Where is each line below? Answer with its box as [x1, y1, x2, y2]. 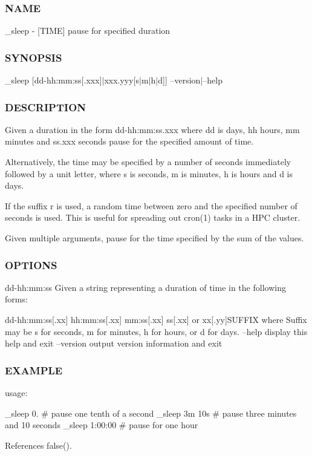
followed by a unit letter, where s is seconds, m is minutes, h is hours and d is [5, 167, 293, 180]
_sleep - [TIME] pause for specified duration [5, 24, 171, 37]
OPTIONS [5, 257, 57, 272]
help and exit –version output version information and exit [5, 337, 223, 350]
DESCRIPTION [5, 99, 86, 114]
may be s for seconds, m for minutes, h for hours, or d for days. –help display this [5, 325, 308, 337]
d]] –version [158, 74, 201, 86]
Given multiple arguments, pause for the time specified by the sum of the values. [5, 232, 304, 244]
